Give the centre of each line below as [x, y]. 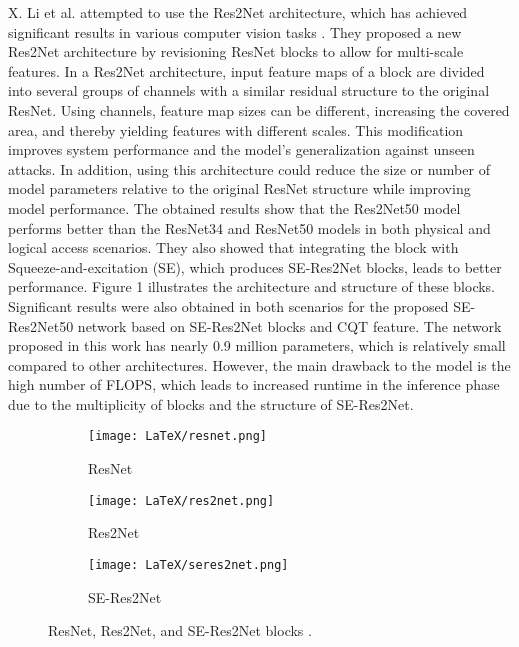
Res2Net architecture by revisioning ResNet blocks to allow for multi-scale [236, 51]
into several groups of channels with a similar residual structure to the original [249, 90]
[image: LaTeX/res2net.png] [181, 500]
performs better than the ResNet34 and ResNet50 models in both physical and [249, 227]
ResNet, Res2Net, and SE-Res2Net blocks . [180, 630]
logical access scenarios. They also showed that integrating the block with [233, 247]
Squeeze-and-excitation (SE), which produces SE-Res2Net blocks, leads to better [255, 266]
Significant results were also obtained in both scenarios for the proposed [228, 305]
